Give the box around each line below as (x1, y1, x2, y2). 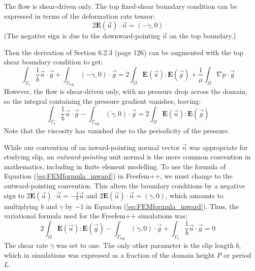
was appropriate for (189, 142, 248, 152)
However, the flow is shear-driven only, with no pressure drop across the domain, (4, 86, 247, 96)
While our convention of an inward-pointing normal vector (4, 142, 180, 152)
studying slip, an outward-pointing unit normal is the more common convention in (4, 151, 251, 162)
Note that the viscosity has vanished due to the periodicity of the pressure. (4, 125, 230, 136)
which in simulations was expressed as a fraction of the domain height (4, 249, 215, 260)
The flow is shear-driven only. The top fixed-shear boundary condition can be (4, 1, 237, 11)
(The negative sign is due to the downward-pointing (4, 30, 160, 41)
